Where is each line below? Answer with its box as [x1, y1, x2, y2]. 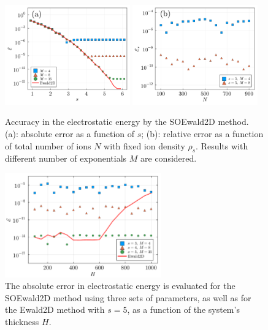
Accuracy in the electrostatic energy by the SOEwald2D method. [5, 115, 249, 128]
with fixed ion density [104, 139, 185, 152]
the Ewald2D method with [5, 303, 105, 316]
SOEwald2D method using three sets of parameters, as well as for [5, 291, 251, 304]
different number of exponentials [5, 152, 127, 165]
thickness [5, 315, 39, 328]
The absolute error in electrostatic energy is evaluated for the [5, 279, 235, 292]
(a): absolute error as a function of [5, 127, 135, 140]
